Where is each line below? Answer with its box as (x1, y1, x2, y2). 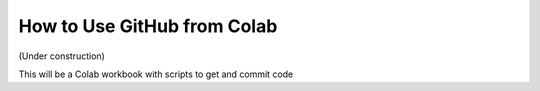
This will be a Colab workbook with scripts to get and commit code (18, 68, 294, 80)
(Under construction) (18, 50, 105, 62)
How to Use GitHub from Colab (18, 15, 278, 37)
